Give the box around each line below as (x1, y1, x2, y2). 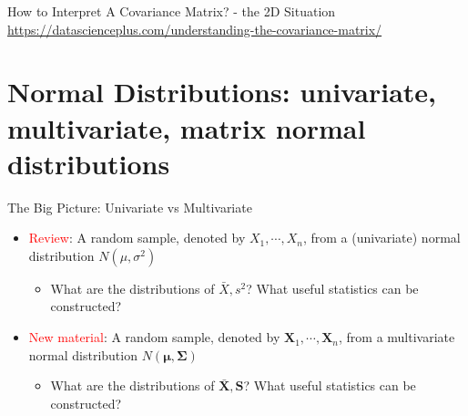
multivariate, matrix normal (7, 109, 366, 146)
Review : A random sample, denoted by (28, 228, 246, 247)
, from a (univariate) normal (302, 228, 461, 247)
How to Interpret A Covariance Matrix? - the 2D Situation (7, 2, 336, 20)
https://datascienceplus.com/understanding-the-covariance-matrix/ (7, 19, 382, 38)
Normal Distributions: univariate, (7, 73, 436, 110)
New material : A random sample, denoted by (28, 328, 280, 347)
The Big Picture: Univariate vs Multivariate (7, 197, 252, 216)
